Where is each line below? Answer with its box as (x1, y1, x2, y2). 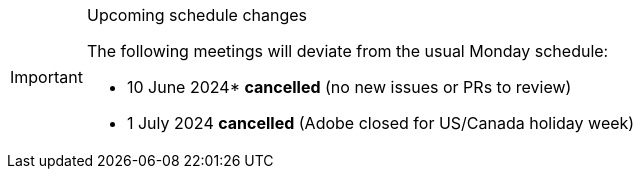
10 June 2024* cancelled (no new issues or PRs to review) (126, 77, 572, 97)
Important (10, 67, 83, 87)
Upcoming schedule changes (86, 5, 308, 25)
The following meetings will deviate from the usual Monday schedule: (86, 41, 609, 61)
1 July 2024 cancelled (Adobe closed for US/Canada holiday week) (126, 113, 635, 133)
